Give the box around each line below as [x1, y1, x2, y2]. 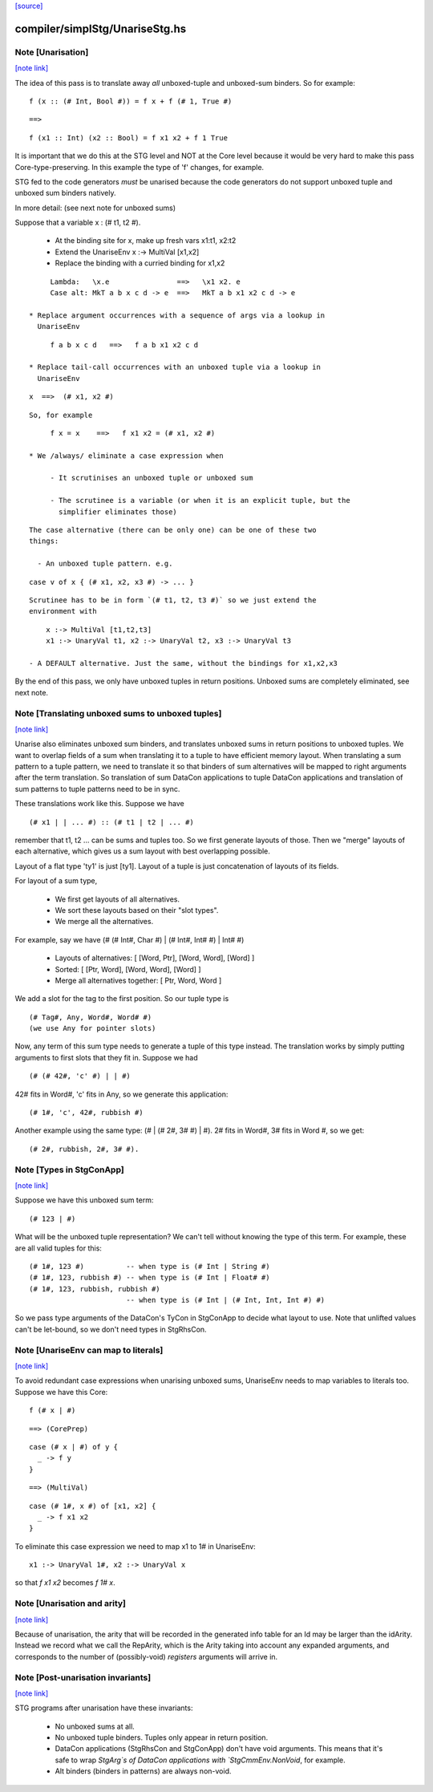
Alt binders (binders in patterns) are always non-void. [55, 1766, 232, 1776]
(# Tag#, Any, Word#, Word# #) [29, 1012, 152, 1022]
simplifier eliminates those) [59, 507, 178, 517]
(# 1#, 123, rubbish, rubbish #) [29, 1284, 160, 1293]
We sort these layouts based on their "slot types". [55, 905, 219, 914]
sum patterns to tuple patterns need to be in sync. [14, 784, 180, 793]
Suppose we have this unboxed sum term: [14, 1195, 154, 1205]
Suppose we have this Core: [14, 1387, 108, 1397]
